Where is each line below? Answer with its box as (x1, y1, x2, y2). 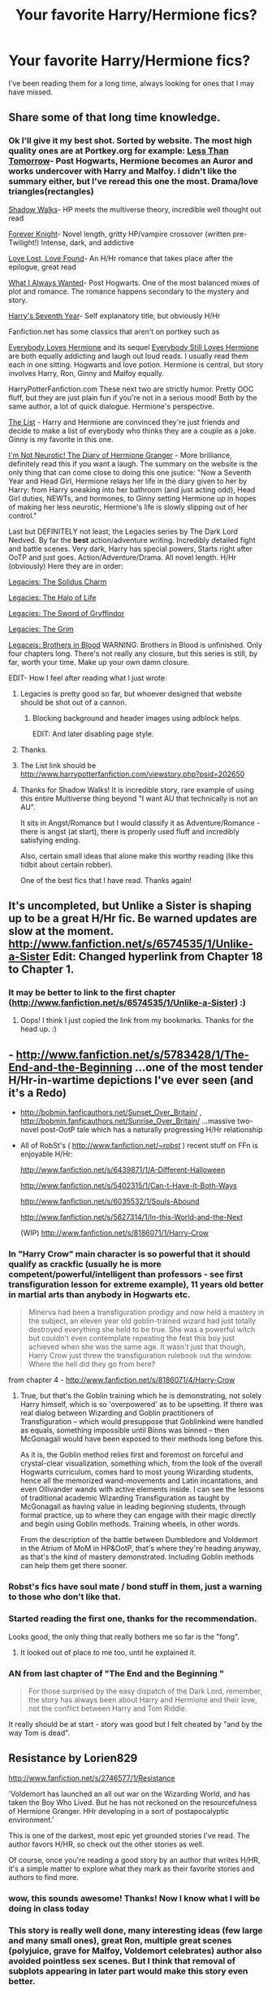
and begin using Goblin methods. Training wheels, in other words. (19, 1519, 241, 1529)
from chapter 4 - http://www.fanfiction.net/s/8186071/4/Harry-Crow (8, 1375, 235, 1385)
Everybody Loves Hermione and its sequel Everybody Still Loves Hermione (8, 342, 259, 352)
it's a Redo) (8, 1086, 67, 1099)
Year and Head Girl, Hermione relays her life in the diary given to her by (8, 476, 248, 486)
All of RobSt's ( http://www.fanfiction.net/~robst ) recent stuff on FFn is (19, 1141, 258, 1151)
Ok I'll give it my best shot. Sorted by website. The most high (8, 135, 253, 146)
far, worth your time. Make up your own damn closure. (8, 657, 190, 667)
